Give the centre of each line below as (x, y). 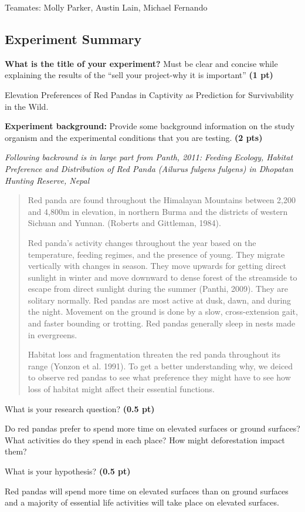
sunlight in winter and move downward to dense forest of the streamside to (162, 277)
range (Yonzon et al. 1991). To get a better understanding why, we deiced (160, 366)
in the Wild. (27, 106)
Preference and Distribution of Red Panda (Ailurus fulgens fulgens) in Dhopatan (149, 168)
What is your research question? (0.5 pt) (80, 408)
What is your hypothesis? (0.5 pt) (68, 471)
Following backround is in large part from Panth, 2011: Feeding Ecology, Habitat (149, 157)
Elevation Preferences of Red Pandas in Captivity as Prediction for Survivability (150, 94)
